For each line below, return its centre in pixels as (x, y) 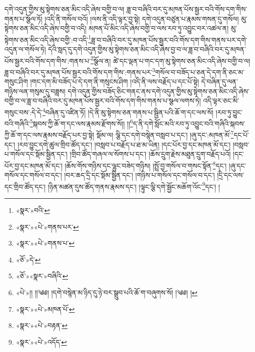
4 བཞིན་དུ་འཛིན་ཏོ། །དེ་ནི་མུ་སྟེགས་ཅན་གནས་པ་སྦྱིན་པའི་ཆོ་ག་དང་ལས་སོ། (128, 111)
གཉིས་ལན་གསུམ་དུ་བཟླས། (35, 91)
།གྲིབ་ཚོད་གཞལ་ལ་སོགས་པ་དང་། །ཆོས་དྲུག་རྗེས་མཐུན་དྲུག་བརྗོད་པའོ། (150, 154)
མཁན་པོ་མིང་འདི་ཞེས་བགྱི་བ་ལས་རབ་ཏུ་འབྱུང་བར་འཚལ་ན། (159, 28)
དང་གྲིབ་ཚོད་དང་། (25, 186)
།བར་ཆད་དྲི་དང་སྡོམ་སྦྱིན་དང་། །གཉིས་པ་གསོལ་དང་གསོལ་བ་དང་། (139, 175)
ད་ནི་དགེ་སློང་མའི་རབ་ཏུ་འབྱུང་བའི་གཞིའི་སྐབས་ (189, 123)
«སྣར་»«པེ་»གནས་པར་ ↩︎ (47, 226)
